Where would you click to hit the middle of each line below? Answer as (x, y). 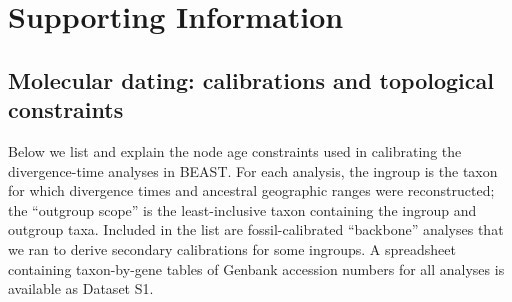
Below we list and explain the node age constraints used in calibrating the (235, 150)
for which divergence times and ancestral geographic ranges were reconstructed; (251, 190)
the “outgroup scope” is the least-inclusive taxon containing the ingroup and (242, 209)
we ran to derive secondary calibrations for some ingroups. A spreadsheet (232, 248)
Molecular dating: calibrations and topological (251, 79)
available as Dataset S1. (81, 288)
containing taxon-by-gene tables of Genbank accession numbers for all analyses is (256, 268)
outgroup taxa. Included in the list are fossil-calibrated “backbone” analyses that (256, 229)
